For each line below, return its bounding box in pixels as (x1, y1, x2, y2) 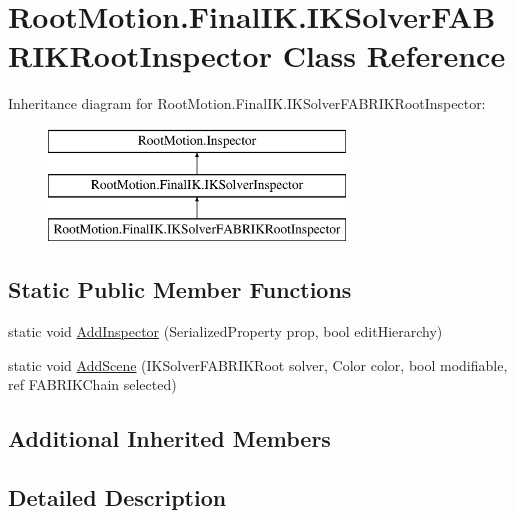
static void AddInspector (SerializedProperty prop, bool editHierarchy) (8, 321, 443, 342)
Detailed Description (8, 482, 227, 513)
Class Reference (282, 35, 506, 76)
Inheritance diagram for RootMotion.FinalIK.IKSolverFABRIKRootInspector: (8, 93, 486, 114)
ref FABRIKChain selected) (8, 374, 177, 395)
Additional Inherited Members (8, 423, 331, 454)
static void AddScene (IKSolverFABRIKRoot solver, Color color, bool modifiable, (8, 354, 508, 375)
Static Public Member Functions (8, 274, 352, 305)
